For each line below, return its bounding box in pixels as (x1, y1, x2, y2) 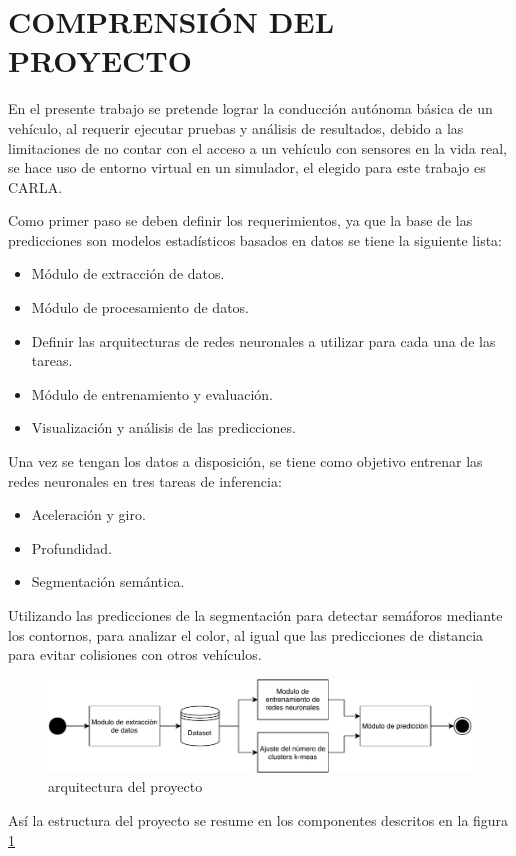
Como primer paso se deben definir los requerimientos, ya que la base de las (8, 210, 473, 231)
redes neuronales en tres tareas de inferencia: (8, 470, 282, 491)
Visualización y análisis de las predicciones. (31, 417, 296, 438)
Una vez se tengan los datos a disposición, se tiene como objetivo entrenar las (8, 451, 483, 472)
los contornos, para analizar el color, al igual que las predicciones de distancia (8, 624, 484, 645)
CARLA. (8, 176, 63, 197)
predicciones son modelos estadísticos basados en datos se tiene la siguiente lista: (8, 229, 503, 250)
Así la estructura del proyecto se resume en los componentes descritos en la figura (8, 809, 509, 830)
